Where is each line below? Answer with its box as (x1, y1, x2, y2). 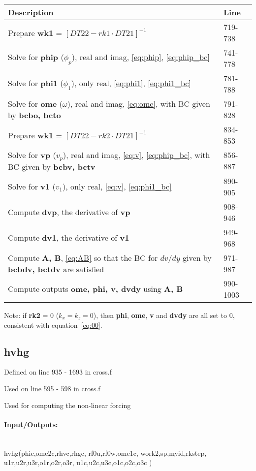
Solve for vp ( (8, 149, 56, 160)
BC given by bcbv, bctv (8, 160, 96, 172)
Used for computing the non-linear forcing (4, 400, 131, 410)
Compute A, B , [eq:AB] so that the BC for (8, 251, 158, 263)
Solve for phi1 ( (8, 77, 64, 89)
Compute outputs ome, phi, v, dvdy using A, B (8, 283, 183, 295)
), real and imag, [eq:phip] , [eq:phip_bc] (71, 51, 210, 63)
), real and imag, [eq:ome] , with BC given (67, 98, 210, 109)
